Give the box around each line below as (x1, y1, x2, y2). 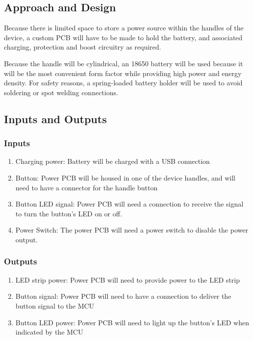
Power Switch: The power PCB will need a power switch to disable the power (15, 225, 248, 235)
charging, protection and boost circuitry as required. (4, 42, 161, 52)
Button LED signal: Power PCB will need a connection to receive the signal (15, 199, 244, 209)
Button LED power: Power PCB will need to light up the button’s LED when (15, 317, 249, 327)
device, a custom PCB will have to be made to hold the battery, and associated (4, 32, 243, 42)
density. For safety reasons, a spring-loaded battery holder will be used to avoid (4, 78, 243, 88)
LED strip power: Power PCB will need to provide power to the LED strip (15, 274, 240, 285)
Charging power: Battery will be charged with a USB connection (15, 156, 210, 166)
